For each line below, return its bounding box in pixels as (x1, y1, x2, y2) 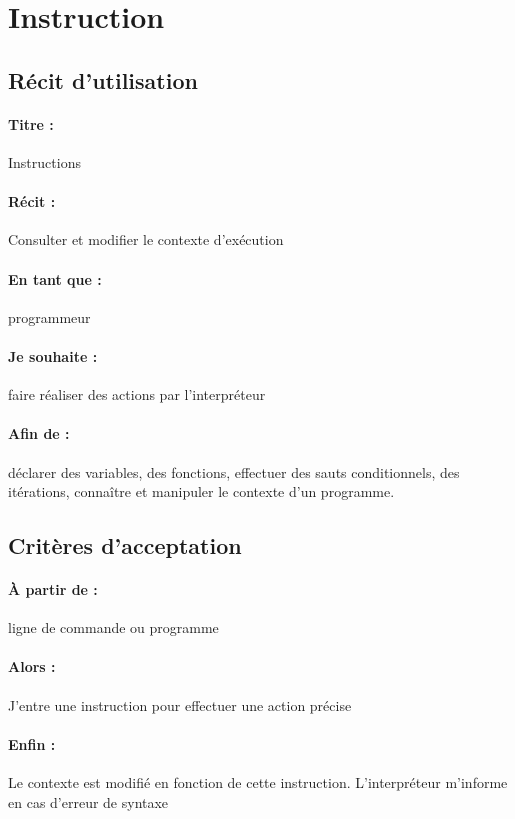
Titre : (8, 113, 54, 134)
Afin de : (8, 423, 70, 444)
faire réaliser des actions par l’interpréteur (8, 384, 266, 405)
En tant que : (8, 268, 102, 289)
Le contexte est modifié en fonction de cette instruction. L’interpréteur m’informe (8, 772, 508, 793)
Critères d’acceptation (8, 530, 242, 561)
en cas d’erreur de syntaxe (8, 791, 169, 812)
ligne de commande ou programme (8, 617, 219, 638)
